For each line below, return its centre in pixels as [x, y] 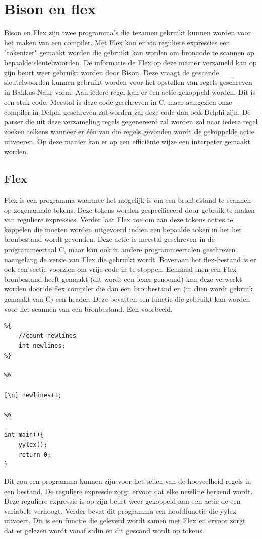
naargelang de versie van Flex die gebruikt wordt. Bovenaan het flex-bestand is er [130, 259]
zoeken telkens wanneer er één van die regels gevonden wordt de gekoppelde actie [129, 132]
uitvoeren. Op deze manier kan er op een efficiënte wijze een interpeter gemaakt [127, 141]
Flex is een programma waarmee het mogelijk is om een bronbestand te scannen [128, 200]
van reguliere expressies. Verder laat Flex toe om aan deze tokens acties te [119, 219]
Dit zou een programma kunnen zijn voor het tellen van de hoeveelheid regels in [128, 481]
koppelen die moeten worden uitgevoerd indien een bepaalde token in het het [123, 229]
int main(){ [24, 435]
